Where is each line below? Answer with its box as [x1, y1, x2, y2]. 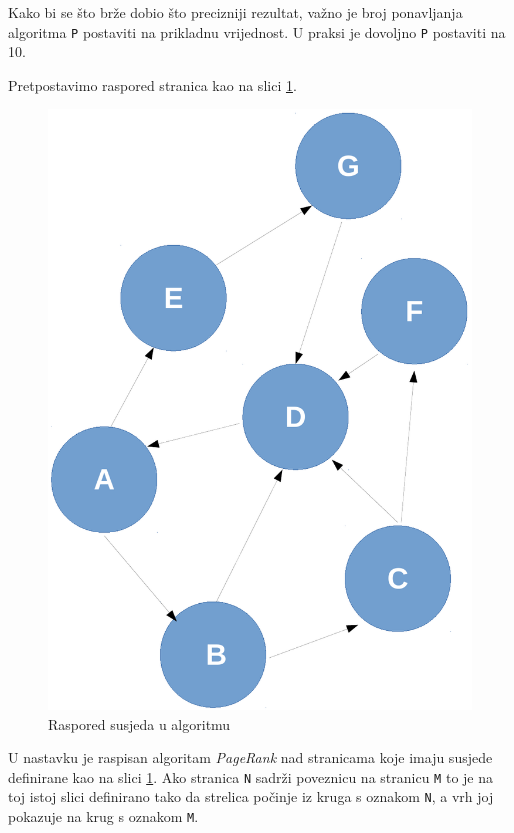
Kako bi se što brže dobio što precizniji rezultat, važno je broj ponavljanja [8, 2, 463, 22]
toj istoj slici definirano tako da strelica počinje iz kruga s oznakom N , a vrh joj [8, 786, 494, 807]
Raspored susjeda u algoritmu [48, 713, 231, 734]
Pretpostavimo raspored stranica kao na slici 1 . [8, 74, 297, 95]
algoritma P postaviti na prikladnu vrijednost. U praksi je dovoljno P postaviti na [8, 21, 506, 42]
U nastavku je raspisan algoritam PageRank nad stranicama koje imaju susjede [8, 747, 493, 768]
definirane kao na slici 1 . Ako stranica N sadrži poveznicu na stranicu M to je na [8, 766, 493, 787]
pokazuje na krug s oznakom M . [8, 806, 199, 827]
